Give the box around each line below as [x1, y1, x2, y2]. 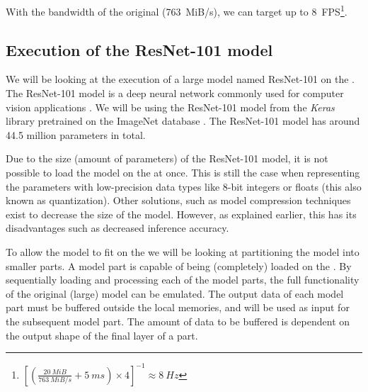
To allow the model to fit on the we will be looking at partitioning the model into [6, 244, 360, 259]
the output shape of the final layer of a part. [6, 327, 198, 342]
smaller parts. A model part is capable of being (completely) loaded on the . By [6, 258, 352, 273]
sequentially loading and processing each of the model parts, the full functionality [6, 272, 360, 287]
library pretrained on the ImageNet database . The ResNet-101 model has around [6, 113, 360, 128]
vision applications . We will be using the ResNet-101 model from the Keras [6, 99, 335, 114]
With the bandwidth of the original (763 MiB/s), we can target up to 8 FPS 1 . [6, 2, 347, 18]
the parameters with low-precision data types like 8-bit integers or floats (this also [6, 179, 362, 194]
